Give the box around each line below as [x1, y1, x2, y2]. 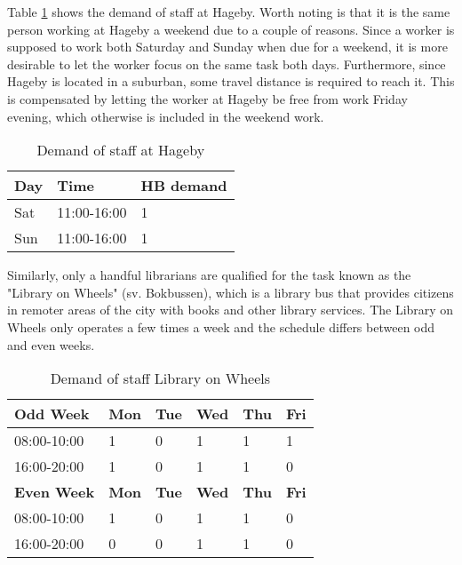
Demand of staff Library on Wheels [50, 368, 271, 389]
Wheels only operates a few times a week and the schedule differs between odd [7, 317, 435, 336]
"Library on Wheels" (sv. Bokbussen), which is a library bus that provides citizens [7, 282, 454, 301]
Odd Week [14, 403, 90, 425]
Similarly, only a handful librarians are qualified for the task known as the [7, 266, 411, 284]
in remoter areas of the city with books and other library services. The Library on [7, 300, 454, 319]
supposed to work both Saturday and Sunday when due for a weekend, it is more [7, 37, 448, 56]
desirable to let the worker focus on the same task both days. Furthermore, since [7, 54, 446, 73]
